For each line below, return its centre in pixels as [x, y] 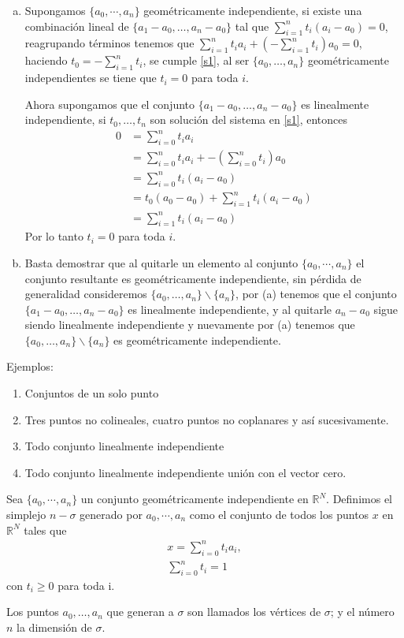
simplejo [26, 515]
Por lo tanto [54, 236]
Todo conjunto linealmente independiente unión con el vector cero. [185, 472]
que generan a [140, 612]
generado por [111, 515]
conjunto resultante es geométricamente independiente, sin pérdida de [193, 278]
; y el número [362, 612]
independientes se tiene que [91, 78]
